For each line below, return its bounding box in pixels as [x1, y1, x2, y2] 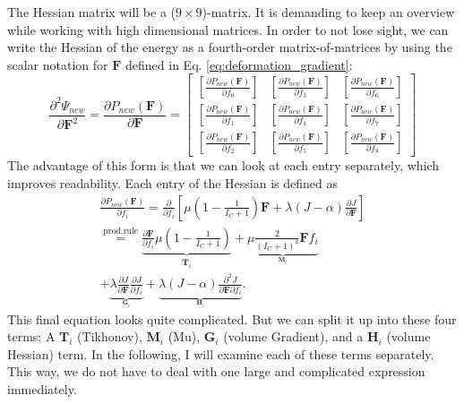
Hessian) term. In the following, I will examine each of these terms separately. [7, 344, 434, 363]
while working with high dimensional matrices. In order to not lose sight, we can [7, 20, 449, 39]
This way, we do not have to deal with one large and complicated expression [7, 362, 425, 381]
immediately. [7, 379, 77, 398]
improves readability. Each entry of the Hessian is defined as [7, 174, 338, 193]
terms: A [7, 327, 56, 346]
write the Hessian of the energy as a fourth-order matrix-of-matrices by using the [7, 38, 452, 56]
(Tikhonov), [77, 327, 142, 346]
